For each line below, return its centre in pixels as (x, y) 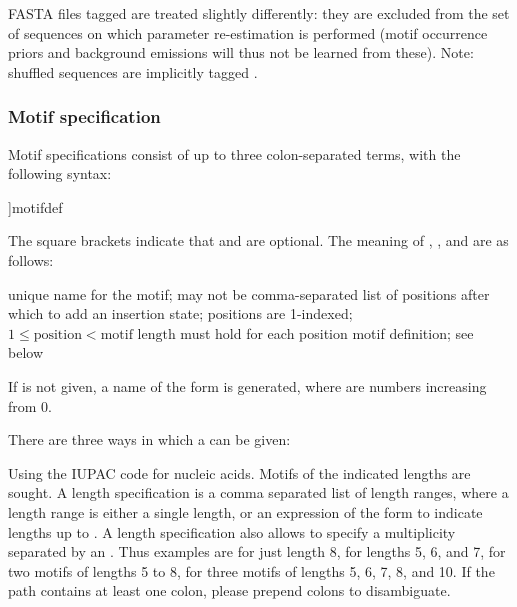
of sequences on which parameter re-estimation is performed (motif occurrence (248, 32)
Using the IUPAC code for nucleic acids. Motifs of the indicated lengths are (239, 472)
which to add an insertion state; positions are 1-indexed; (180, 313)
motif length (138, 334)
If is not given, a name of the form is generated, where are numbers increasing (247, 385)
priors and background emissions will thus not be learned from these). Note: (241, 52)
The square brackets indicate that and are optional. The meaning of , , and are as (258, 240)
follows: (31, 259)
